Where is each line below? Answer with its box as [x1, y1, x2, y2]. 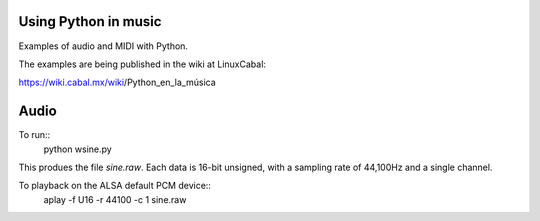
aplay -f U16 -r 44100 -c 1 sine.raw [43, 193, 187, 205]
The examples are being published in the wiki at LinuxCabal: [18, 58, 267, 70]
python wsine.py [43, 143, 112, 155]
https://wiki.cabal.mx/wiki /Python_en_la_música [18, 76, 217, 89]
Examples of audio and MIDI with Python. [18, 40, 189, 52]
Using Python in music [18, 13, 162, 30]
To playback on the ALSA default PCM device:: [18, 180, 212, 192]
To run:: [18, 129, 51, 141]
